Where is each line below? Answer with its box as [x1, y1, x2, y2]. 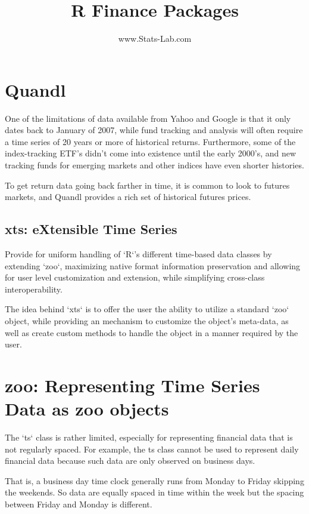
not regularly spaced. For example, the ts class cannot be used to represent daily [5, 442, 299, 455]
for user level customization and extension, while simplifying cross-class [5, 271, 265, 284]
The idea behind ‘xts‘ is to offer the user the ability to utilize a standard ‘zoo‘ [5, 303, 289, 315]
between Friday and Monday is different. [5, 498, 152, 510]
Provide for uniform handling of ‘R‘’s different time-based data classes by [5, 248, 272, 260]
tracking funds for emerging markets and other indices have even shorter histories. [5, 159, 304, 171]
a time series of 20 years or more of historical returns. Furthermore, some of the [5, 135, 296, 147]
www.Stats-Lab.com [118, 32, 192, 45]
